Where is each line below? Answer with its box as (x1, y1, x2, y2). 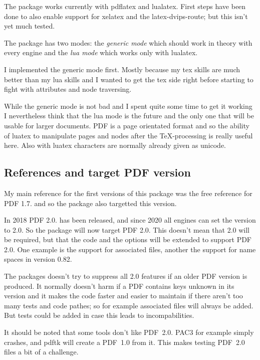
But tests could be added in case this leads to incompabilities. (4, 310, 194, 320)
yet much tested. (4, 21, 55, 31)
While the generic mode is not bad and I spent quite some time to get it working (4, 100, 252, 111)
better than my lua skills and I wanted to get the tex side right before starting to (4, 74, 253, 84)
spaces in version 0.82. (4, 254, 72, 264)
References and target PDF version (4, 164, 191, 180)
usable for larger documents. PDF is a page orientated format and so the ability (4, 120, 249, 130)
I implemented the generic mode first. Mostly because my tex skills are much (4, 64, 240, 74)
